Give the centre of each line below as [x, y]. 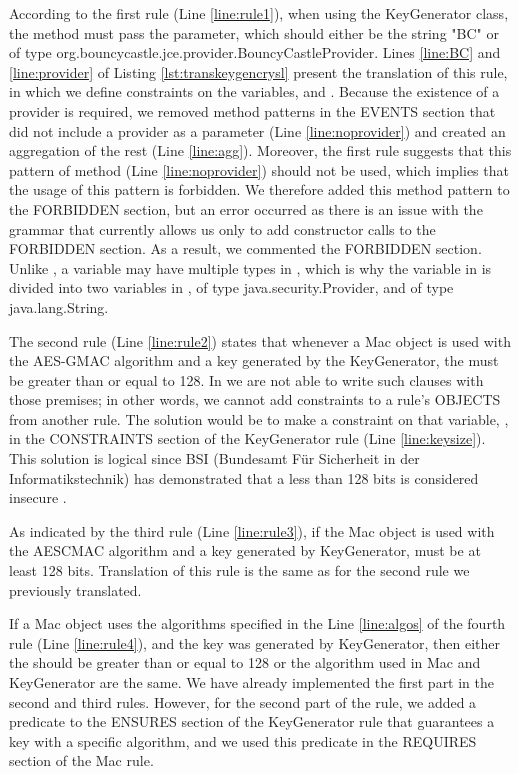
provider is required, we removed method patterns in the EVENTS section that [252, 110]
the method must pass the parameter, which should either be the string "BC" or [254, 32]
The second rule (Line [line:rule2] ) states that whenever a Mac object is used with [260, 340]
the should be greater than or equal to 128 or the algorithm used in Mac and [245, 662]
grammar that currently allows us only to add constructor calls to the [222, 228]
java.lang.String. [59, 306]
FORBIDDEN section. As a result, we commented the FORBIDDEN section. [245, 248]
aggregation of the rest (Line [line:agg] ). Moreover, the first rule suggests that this [260, 150]
